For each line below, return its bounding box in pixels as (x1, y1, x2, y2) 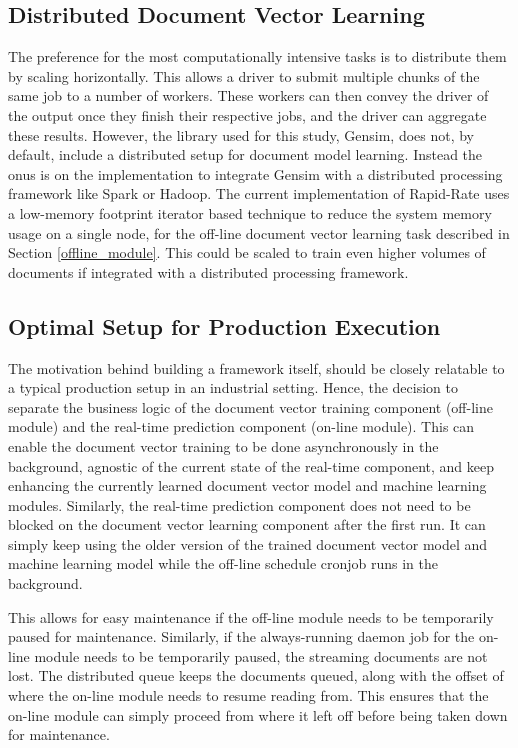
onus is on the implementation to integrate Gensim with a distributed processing (8, 163, 503, 184)
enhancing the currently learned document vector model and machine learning (8, 475, 487, 496)
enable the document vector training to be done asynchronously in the (8, 435, 439, 456)
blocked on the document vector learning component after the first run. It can (8, 514, 486, 535)
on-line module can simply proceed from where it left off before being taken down (8, 704, 508, 725)
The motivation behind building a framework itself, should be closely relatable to (8, 357, 505, 378)
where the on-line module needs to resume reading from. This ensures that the (8, 685, 489, 706)
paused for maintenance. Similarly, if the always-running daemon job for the (8, 626, 475, 647)
